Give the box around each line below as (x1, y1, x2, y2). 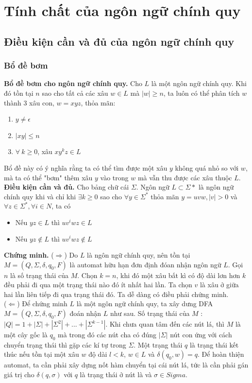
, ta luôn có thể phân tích (163, 87, 240, 98)
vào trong (100, 172, 129, 182)
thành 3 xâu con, (4, 97, 54, 107)
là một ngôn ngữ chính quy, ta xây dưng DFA (76, 298, 213, 309)
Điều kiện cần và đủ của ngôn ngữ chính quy (4, 34, 235, 49)
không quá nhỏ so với (175, 162, 239, 173)
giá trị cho (4, 369, 34, 380)
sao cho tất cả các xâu (42, 87, 108, 98)
